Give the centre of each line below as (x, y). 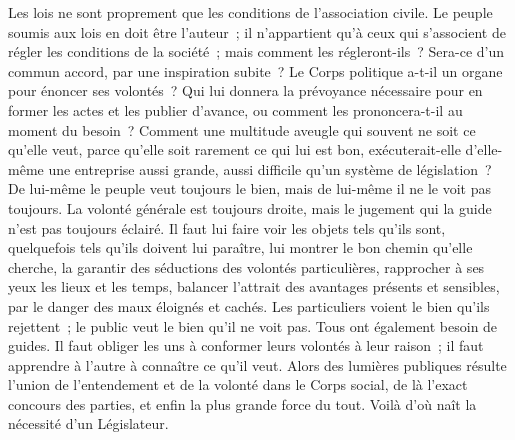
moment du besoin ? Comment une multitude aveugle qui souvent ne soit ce (242, 129)
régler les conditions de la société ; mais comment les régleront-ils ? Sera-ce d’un (256, 51)
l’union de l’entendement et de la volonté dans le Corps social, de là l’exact (238, 384)
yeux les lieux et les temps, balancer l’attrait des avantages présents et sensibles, (254, 286)
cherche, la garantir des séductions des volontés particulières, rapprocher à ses (246, 266)
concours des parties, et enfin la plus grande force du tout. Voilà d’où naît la (242, 403)
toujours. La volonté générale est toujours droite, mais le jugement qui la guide (250, 207)
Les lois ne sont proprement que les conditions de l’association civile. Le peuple (250, 12)
